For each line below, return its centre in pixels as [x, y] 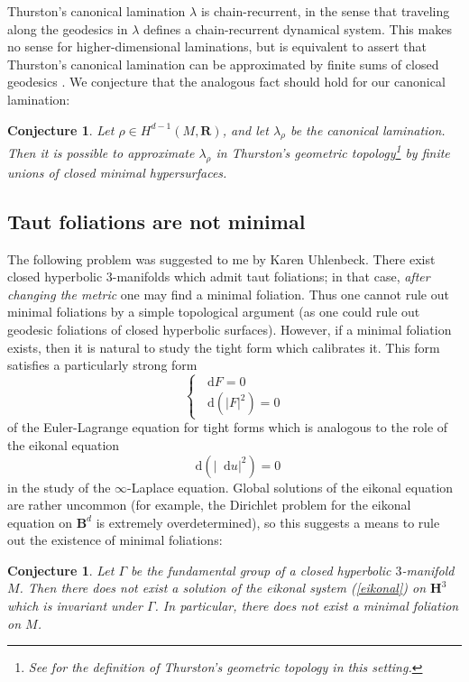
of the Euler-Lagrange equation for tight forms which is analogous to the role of [228, 427]
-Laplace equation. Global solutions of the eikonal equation [290, 487]
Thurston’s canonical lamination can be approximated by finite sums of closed [223, 64]
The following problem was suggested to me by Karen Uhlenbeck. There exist [221, 258]
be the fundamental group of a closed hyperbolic [261, 570]
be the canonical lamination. [368, 129]
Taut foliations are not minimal [156, 221]
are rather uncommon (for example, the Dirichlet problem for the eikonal [209, 505]
